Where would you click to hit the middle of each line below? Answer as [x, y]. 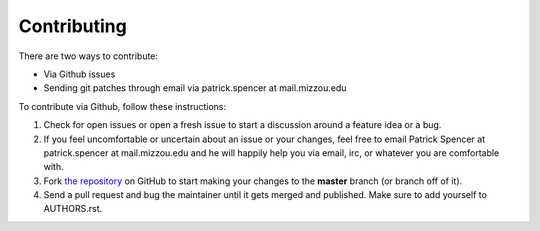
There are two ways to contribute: [88, 56]
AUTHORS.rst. [73, 209]
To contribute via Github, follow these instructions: [122, 106]
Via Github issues [79, 74]
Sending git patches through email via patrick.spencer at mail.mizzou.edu [195, 88]
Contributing [72, 26]
